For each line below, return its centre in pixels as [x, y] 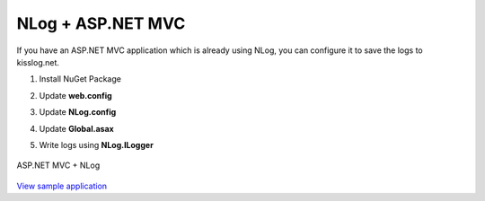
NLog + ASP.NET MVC [101, 23]
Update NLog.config [78, 112]
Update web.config [75, 95]
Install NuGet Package [80, 79]
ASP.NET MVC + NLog [58, 165]
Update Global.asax [76, 128]
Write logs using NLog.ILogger [97, 144]
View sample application [62, 186]
